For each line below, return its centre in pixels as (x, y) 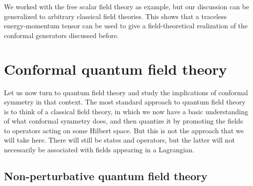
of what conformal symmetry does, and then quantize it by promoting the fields (124, 121)
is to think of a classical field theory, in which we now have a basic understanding (126, 111)
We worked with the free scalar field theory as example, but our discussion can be (127, 6)
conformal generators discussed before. (61, 35)
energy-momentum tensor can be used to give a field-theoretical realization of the (126, 26)
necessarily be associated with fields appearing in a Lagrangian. (99, 150)
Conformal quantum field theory (115, 69)
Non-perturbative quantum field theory (106, 176)
